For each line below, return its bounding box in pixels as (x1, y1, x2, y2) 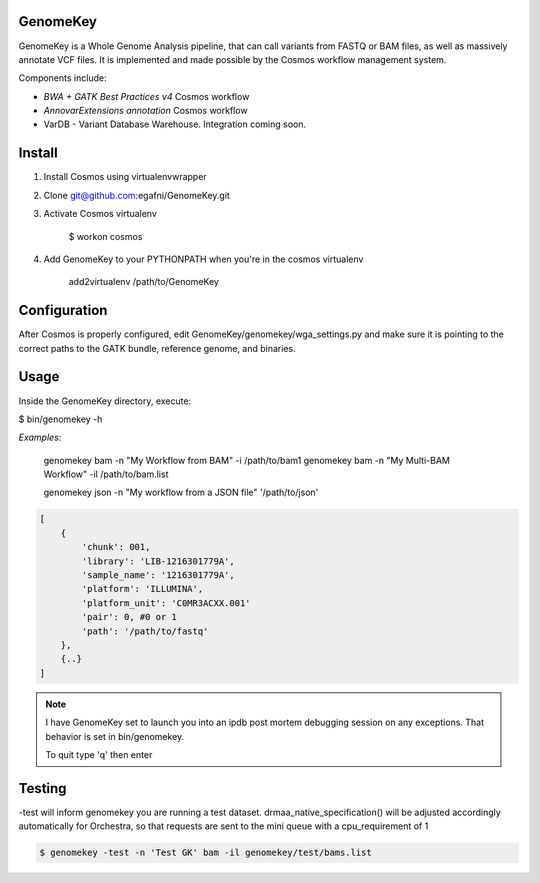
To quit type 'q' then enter (45, 748, 153, 760)
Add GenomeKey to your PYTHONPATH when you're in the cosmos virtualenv (43, 253, 364, 265)
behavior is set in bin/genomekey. (45, 730, 185, 742)
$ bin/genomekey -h (18, 413, 103, 425)
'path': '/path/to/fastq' (81, 625, 209, 637)
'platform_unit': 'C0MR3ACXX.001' (81, 597, 251, 609)
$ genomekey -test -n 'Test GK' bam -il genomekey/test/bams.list (39, 847, 372, 859)
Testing (18, 780, 67, 797)
